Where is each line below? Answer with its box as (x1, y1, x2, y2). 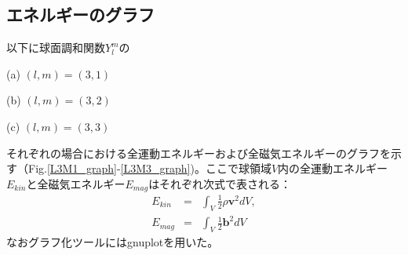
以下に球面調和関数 (6, 39, 105, 56)
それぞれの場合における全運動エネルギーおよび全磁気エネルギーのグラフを (6, 144, 391, 161)
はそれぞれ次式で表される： (148, 175, 292, 191)
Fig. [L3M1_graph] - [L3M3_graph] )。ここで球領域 (27, 160, 271, 177)
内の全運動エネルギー (278, 160, 388, 177)
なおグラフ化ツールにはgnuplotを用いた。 (6, 233, 219, 250)
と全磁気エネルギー (26, 175, 126, 191)
